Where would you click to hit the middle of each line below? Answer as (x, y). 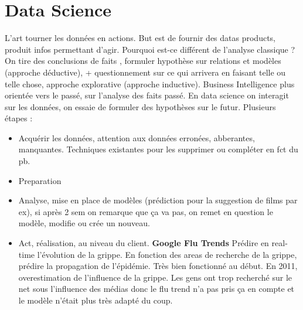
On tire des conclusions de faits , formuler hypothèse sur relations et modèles (143, 61)
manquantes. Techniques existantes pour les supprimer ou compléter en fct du (158, 149)
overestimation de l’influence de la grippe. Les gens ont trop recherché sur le (155, 277)
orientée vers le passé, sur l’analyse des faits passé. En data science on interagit (147, 95)
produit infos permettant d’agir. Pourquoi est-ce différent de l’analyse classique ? (150, 49)
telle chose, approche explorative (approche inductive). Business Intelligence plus (150, 84)
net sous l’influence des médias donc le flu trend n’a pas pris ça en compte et (156, 289)
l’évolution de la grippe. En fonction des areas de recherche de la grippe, (167, 254)
